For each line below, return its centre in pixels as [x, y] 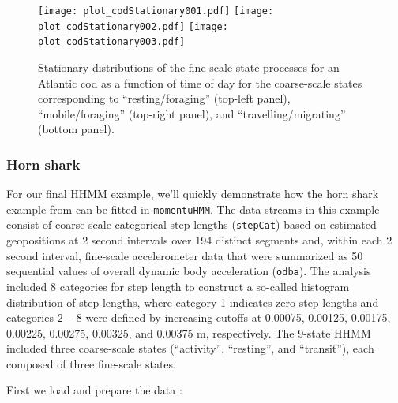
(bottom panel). [76, 129]
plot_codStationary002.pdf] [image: [133, 26]
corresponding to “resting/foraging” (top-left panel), [164, 98]
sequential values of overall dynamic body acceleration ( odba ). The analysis [189, 271]
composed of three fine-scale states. [91, 363]
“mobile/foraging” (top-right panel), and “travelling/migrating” [192, 113]
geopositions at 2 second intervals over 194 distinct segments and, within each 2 [199, 240]
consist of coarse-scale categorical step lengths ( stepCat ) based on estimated [191, 224]
